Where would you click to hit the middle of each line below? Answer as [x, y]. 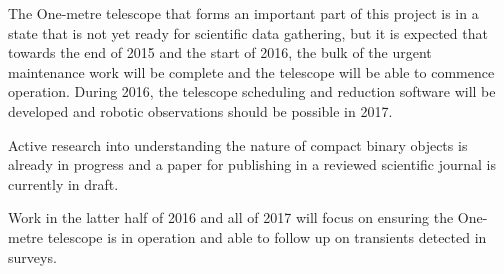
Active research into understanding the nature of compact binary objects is [238, 144]
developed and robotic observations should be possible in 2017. [200, 110]
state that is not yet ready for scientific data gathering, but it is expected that [248, 32]
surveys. [32, 256]
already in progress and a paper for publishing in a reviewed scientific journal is [252, 164]
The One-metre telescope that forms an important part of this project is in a [243, 13]
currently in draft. [63, 183]
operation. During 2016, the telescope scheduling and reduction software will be [252, 91]
